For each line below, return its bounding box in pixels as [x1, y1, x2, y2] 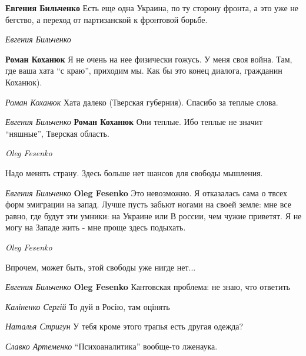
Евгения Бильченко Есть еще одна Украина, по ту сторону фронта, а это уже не [5, 2, 298, 14]
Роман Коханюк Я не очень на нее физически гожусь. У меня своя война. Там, [5, 52, 292, 65]
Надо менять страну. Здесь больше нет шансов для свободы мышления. [5, 166, 263, 179]
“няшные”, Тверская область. [5, 127, 109, 139]
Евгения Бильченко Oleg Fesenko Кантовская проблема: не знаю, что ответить [5, 281, 290, 293]
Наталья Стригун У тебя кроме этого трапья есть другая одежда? [5, 320, 244, 332]
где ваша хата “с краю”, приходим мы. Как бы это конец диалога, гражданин [5, 64, 282, 77]
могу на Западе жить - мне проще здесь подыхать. [5, 221, 186, 233]
